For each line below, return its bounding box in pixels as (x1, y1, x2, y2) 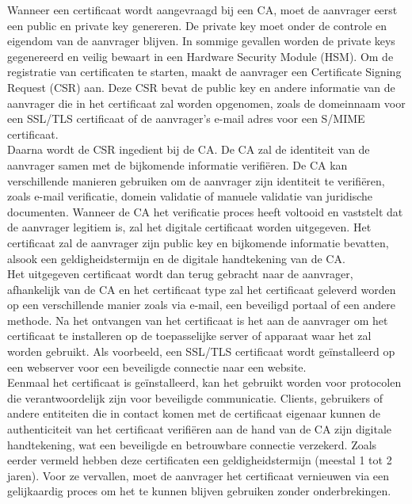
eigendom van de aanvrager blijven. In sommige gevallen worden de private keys (7, 32, 395, 49)
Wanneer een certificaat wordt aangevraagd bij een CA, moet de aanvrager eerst (7, 2, 398, 17)
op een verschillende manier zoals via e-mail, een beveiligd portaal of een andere (7, 296, 395, 313)
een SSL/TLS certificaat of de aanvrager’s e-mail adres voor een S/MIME (7, 110, 365, 127)
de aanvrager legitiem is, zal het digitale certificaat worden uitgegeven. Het (7, 219, 372, 235)
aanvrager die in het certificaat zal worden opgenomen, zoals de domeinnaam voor (7, 94, 406, 111)
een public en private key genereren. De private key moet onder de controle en (7, 17, 387, 33)
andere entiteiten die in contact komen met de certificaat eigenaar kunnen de (7, 405, 381, 422)
